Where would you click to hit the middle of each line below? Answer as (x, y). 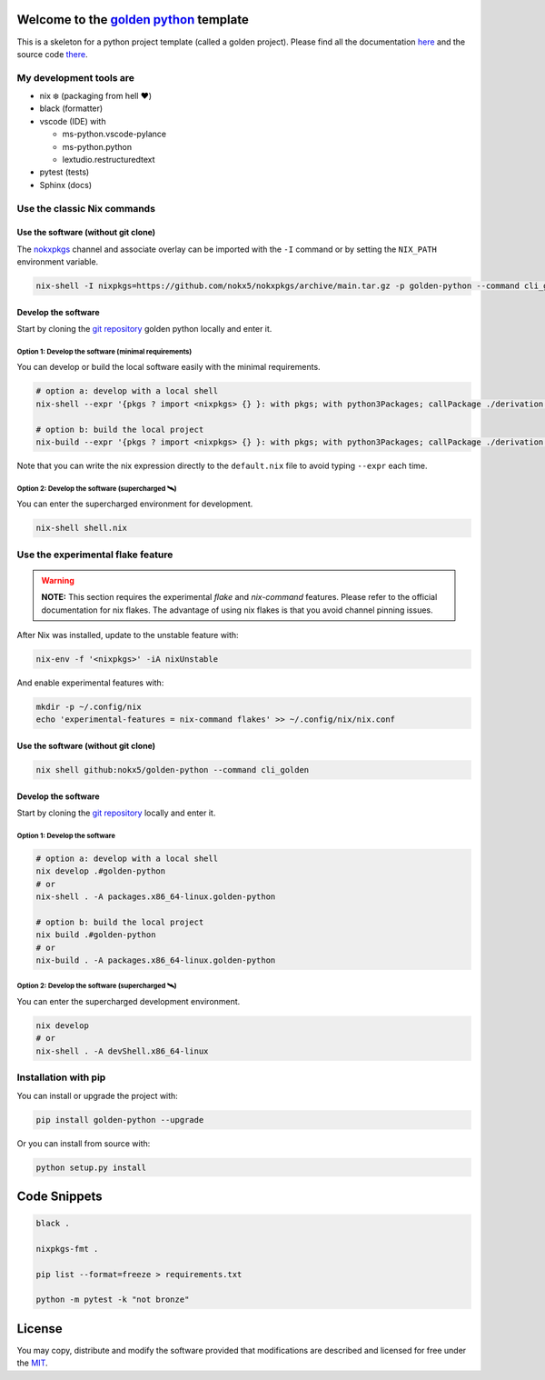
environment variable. (58, 262)
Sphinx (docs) (66, 185)
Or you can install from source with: (84, 1143)
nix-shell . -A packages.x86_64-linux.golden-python (156, 897)
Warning (58, 580)
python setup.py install (91, 1167)
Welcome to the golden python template (133, 20)
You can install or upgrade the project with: (98, 1095)
